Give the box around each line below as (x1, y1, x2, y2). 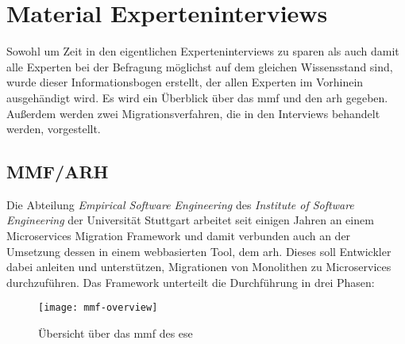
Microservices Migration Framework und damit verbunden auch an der (6, 227, 351, 244)
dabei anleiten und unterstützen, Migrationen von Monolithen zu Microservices (6, 258, 391, 275)
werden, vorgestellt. (6, 120, 101, 137)
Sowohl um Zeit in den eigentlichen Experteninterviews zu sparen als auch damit (6, 43, 399, 59)
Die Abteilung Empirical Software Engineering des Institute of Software (6, 196, 354, 212)
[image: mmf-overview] (38, 302, 158, 314)
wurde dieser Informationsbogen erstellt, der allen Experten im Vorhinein (6, 74, 364, 90)
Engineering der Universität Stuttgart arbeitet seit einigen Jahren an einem (6, 212, 374, 228)
